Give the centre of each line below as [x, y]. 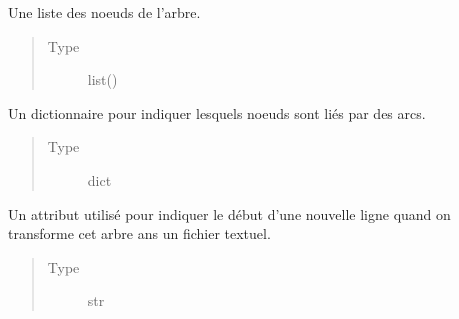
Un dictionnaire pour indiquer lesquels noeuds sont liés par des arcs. [217, 112]
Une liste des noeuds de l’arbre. [104, 12]
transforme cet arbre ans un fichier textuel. [139, 233]
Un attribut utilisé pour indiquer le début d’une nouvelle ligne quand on [229, 213]
